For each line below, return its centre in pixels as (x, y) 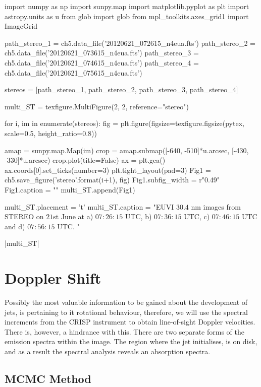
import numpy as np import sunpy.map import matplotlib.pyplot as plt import (127, 6)
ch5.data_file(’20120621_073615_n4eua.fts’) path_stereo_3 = (102, 53)
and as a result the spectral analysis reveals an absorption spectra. (108, 351)
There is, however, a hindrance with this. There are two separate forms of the (124, 331)
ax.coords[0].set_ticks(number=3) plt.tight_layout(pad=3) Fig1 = (108, 170)
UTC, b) (138, 216)
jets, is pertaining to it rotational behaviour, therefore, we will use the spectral (126, 312)
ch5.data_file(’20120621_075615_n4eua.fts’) (73, 72)
